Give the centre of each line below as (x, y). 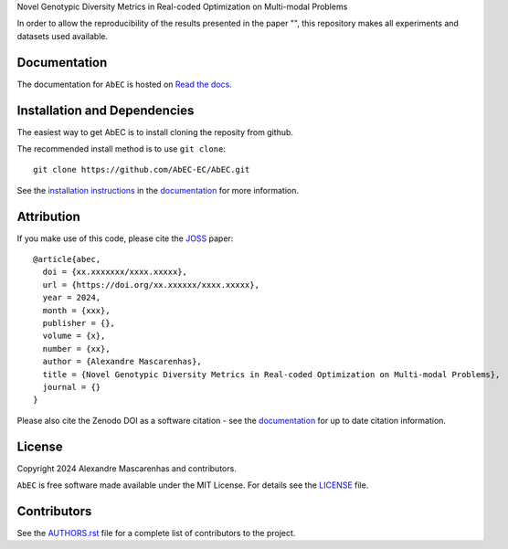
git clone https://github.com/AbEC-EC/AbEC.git (142, 170)
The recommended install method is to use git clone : (121, 148)
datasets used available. (63, 36)
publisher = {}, (79, 323)
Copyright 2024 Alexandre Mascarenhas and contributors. (127, 468)
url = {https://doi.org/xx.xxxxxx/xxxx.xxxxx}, (151, 285)
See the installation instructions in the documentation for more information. (158, 190)
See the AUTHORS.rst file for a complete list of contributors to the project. (156, 533)
